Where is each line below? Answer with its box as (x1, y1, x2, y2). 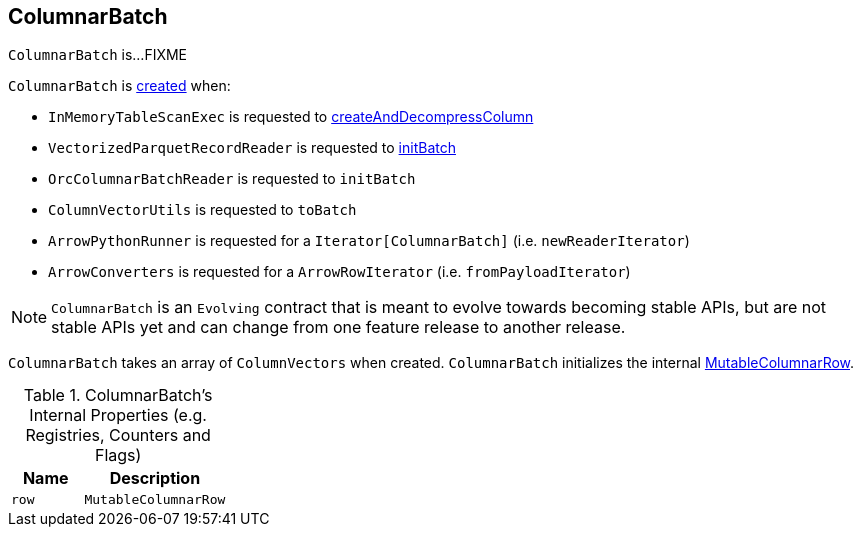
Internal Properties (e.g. (29, 405, 207, 426)
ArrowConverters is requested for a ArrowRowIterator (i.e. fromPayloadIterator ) (48, 263, 631, 281)
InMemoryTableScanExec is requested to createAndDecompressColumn (48, 108, 534, 126)
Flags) (94, 445, 142, 466)
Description (109, 468, 201, 489)
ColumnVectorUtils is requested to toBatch (48, 201, 357, 219)
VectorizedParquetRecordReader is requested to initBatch (48, 139, 456, 157)
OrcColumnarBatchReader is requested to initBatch (48, 170, 416, 188)
